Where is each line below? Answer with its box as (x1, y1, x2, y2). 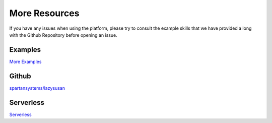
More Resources (9, 8, 80, 19)
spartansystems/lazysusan (9, 85, 65, 91)
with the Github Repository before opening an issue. (9, 32, 118, 38)
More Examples (9, 58, 42, 65)
